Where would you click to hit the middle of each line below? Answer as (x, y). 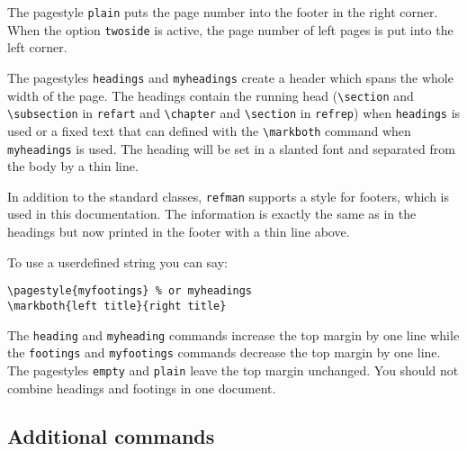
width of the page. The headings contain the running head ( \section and (211, 95)
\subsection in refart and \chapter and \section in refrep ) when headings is (234, 113)
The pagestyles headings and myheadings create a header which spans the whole (230, 77)
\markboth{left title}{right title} (117, 306)
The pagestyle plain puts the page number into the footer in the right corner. (223, 12)
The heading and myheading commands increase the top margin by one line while (233, 334)
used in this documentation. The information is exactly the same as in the (212, 214)
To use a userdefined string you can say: (117, 262)
